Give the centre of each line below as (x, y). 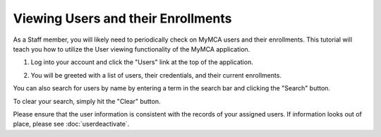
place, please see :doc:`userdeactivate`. (71, 124)
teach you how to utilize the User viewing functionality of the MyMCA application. (132, 49)
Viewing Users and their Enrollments (122, 18)
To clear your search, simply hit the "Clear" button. (87, 101)
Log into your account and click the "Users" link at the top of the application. (142, 62)
